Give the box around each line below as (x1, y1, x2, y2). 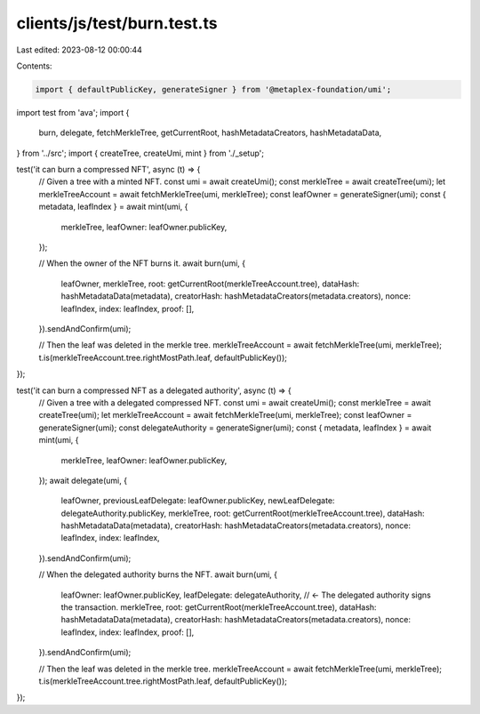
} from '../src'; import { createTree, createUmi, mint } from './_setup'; (16, 148, 264, 158)
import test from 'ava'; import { (16, 107, 130, 117)
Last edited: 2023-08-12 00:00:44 (16, 44, 142, 55)
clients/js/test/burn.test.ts (16, 13, 218, 33)
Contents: (16, 60, 52, 71)
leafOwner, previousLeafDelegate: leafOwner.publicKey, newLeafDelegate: (60, 495, 335, 506)
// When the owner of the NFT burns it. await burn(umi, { (38, 258, 246, 269)
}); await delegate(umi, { (38, 475, 128, 485)
